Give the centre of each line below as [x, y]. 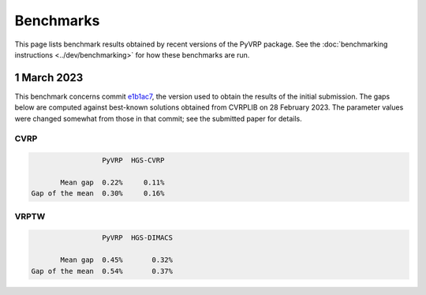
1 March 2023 [49, 78]
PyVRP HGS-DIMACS [137, 238]
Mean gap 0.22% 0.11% [112, 182]
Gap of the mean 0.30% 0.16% [98, 194]
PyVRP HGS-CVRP [133, 161]
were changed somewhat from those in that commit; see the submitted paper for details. [159, 118]
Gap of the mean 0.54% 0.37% [102, 271]
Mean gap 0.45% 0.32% [117, 260]
